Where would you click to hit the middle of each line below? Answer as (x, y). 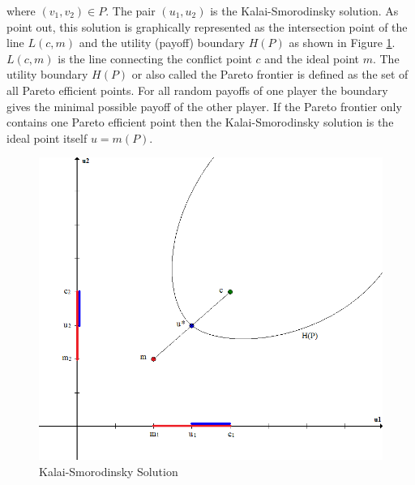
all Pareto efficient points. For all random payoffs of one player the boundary (197, 90)
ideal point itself (47, 137)
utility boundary (47, 74)
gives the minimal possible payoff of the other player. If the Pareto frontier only (204, 106)
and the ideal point (312, 58)
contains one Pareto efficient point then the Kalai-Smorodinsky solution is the (200, 122)
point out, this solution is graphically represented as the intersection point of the (207, 26)
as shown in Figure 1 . (342, 43)
